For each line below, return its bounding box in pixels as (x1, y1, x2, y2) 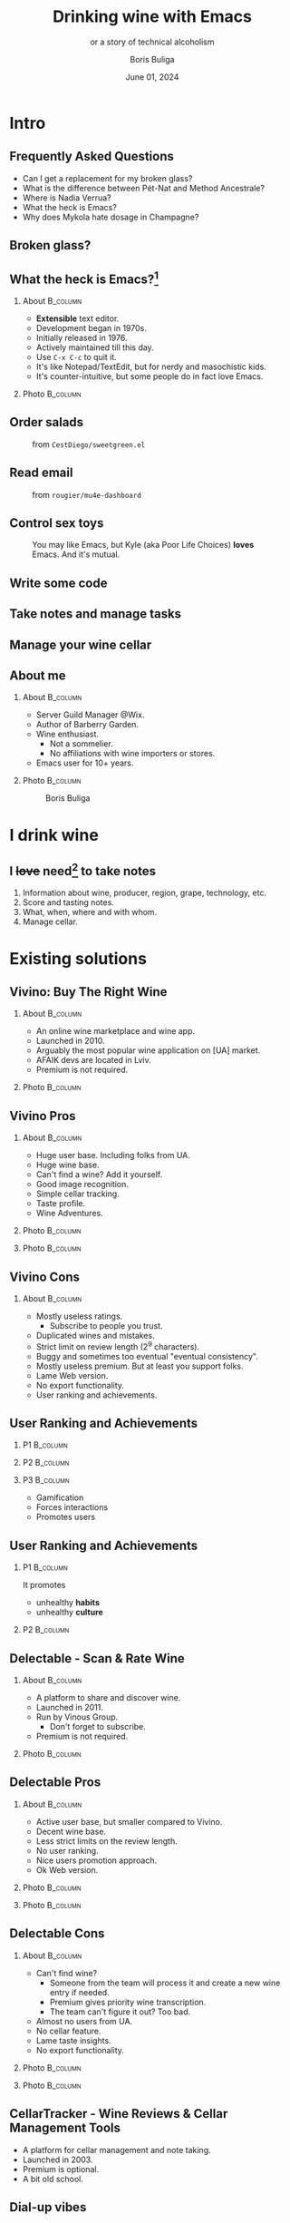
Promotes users (35, 1512, 96, 1523)
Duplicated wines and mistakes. (35, 1331, 156, 1341)
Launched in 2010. (35, 1036, 106, 1047)
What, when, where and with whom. (22, 907, 158, 918)
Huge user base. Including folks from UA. (35, 1150, 190, 1161)
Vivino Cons (9, 1269, 80, 1284)
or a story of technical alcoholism (90, 36, 215, 47)
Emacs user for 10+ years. (35, 757, 134, 768)
